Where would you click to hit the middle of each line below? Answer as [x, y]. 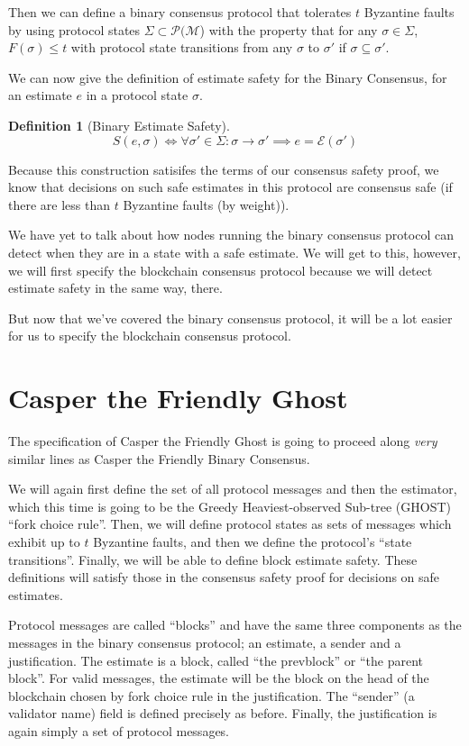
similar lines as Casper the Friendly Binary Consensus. [159, 458]
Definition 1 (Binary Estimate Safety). [119, 125]
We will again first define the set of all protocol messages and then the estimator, [233, 489]
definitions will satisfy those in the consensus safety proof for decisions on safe [224, 577]
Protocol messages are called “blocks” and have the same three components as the [235, 625]
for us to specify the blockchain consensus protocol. [150, 336]
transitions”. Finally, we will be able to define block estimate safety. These [213, 559]
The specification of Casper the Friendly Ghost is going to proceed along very [223, 441]
